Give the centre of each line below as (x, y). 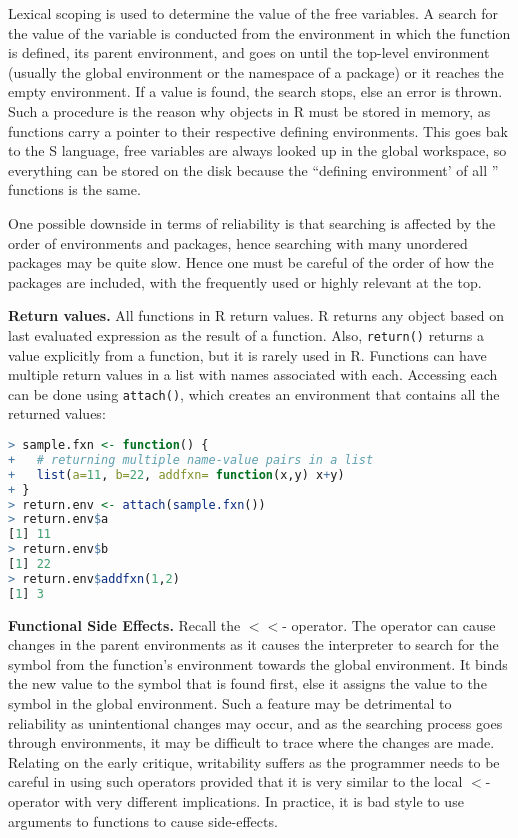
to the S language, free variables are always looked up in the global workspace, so (257, 150)
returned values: (57, 413)
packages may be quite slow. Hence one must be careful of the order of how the (251, 262)
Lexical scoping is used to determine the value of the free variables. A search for (253, 13)
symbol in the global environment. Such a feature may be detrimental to (230, 703)
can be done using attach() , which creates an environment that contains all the (254, 393)
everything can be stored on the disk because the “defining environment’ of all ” (253, 169)
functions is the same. (74, 189)
